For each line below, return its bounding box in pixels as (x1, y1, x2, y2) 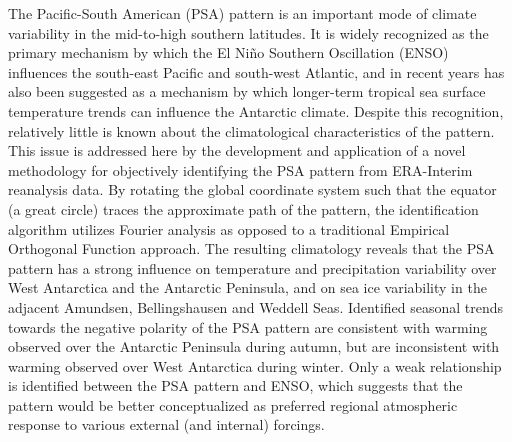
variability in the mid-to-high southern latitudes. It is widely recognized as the (8, 22, 489, 43)
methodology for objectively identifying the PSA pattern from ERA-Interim (8, 159, 473, 180)
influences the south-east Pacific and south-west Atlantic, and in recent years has (8, 61, 505, 82)
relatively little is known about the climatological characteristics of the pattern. (8, 120, 495, 141)
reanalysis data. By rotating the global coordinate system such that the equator (8, 179, 497, 200)
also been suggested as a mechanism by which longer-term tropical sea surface (8, 81, 486, 102)
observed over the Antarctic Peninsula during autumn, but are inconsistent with (8, 336, 500, 357)
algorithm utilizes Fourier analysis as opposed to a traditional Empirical (8, 218, 450, 239)
